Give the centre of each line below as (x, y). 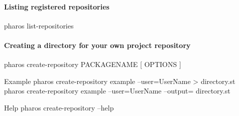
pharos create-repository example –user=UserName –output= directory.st (117, 91)
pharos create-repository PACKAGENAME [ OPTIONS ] (93, 64)
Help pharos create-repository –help (59, 107)
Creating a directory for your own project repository (97, 45)
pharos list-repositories (39, 25)
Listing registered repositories (57, 6)
